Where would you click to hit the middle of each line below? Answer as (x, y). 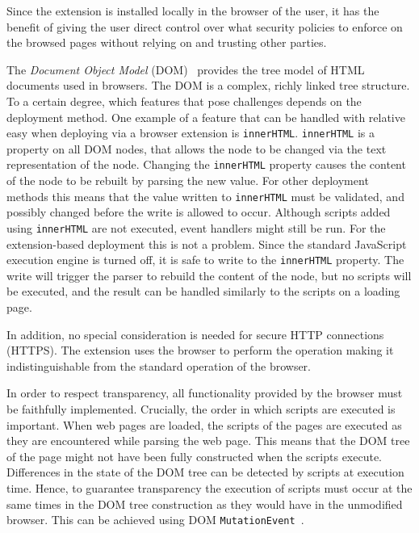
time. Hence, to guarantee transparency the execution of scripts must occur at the (209, 487)
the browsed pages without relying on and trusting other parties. (167, 42)
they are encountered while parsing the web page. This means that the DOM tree (208, 441)
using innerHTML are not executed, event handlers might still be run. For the (196, 227)
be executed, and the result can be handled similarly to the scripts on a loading (203, 291)
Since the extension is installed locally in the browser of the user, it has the (193, 10)
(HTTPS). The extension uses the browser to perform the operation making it (200, 350)
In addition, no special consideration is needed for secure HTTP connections (195, 334)
